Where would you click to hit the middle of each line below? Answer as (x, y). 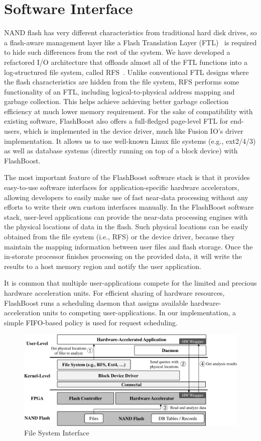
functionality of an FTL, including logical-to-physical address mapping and (119, 91)
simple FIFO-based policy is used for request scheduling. (91, 322)
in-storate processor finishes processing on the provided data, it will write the (123, 256)
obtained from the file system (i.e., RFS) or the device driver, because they (119, 236)
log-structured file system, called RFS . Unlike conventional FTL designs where (126, 72)
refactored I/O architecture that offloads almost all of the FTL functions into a (126, 62)
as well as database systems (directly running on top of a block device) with (121, 151)
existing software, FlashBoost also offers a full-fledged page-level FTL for (116, 121)
